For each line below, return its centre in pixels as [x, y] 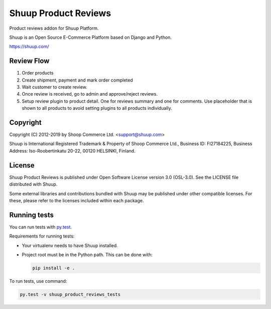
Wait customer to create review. [55, 87]
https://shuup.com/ [29, 47]
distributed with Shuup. [33, 184]
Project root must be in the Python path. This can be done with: [87, 255]
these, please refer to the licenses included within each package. [77, 200]
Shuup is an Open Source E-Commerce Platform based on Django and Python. [91, 37]
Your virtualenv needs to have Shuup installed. [70, 245]
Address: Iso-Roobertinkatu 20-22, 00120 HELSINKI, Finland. [72, 150]
